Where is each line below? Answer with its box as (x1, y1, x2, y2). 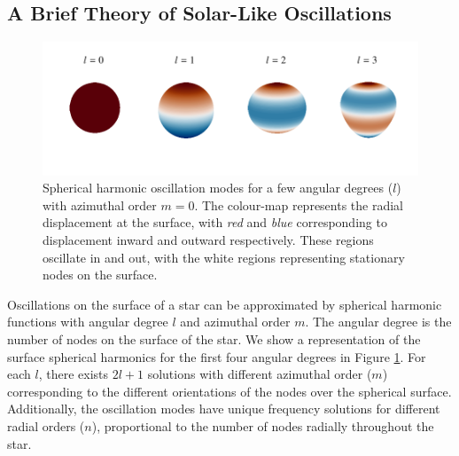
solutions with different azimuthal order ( (147, 365, 372, 383)
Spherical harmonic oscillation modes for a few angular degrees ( (43, 178, 393, 197)
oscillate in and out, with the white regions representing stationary (43, 248, 405, 266)
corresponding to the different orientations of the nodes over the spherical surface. (7, 381, 452, 400)
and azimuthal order (180, 312, 291, 331)
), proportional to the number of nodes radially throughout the (91, 416, 434, 435)
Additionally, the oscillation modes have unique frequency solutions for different (7, 399, 440, 418)
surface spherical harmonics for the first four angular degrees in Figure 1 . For (7, 347, 426, 366)
